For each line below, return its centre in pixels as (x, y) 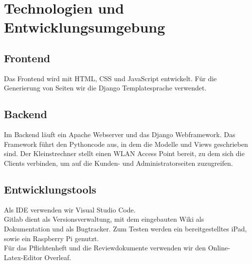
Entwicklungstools (50, 189)
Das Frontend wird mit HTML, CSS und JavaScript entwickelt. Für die (110, 78)
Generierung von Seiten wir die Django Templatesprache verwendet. (105, 88)
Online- (219, 248)
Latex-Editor (23, 257)
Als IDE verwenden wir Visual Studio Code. (70, 209)
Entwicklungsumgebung (85, 27)
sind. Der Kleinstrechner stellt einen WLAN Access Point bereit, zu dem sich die (124, 153)
